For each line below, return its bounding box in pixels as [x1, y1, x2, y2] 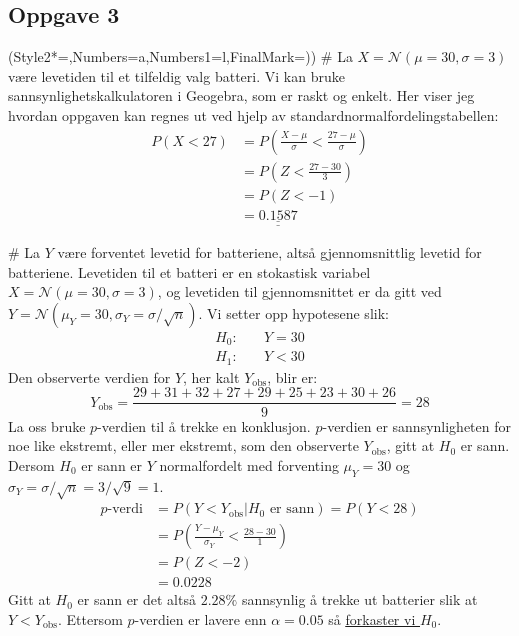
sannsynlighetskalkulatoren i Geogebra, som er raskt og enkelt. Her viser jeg [8, 85, 475, 106]
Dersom [8, 454, 55, 475]
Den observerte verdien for [8, 366, 171, 387]
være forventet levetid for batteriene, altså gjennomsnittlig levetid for [57, 242, 482, 263]
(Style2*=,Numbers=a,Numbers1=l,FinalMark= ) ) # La [8, 46, 353, 67]
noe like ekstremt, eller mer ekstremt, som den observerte [8, 435, 359, 456]
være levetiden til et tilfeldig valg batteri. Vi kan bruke [8, 65, 345, 86]
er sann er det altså [77, 589, 196, 610]
